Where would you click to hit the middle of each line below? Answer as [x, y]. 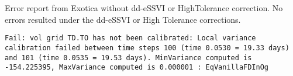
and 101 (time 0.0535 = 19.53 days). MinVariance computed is [128, 58]
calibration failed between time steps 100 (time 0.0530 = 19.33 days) [147, 48]
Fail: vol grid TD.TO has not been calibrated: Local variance [130, 38]
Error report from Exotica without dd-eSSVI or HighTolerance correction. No [144, 8]
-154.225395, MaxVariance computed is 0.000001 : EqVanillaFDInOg [137, 68]
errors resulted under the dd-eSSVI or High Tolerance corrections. [123, 19]
